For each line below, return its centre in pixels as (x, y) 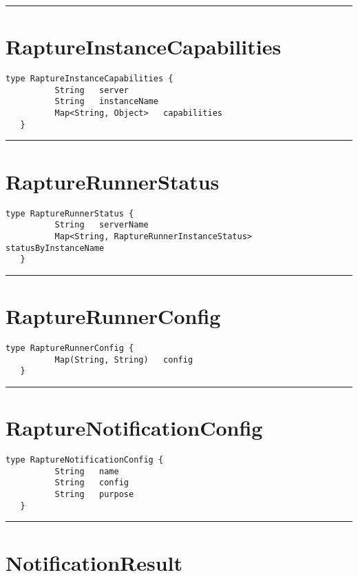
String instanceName (106, 102)
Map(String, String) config (124, 360)
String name (87, 471)
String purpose (94, 494)
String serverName (102, 225)
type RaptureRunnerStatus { (70, 213)
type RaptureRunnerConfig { (70, 348)
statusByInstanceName (55, 248)
